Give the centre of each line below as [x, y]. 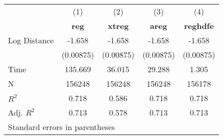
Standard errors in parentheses [62, 127]
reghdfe [199, 26]
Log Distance [31, 40]
